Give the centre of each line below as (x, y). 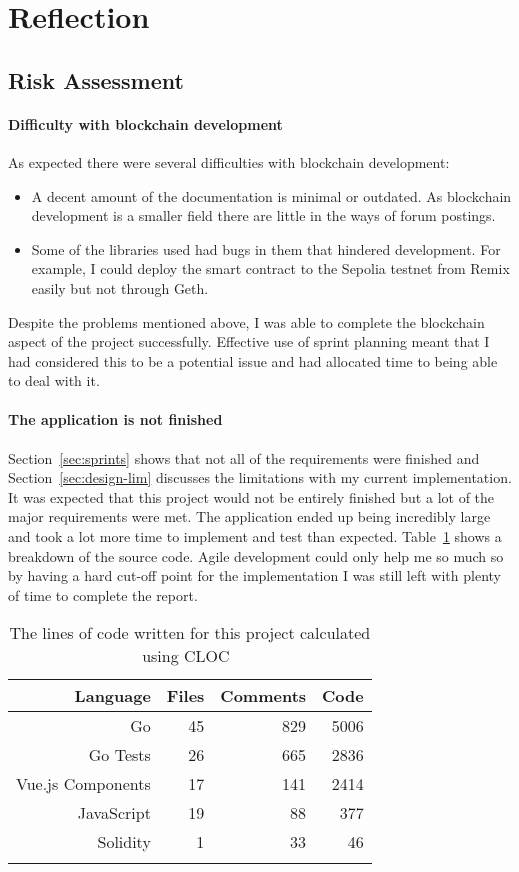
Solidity (124, 842)
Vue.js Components (83, 784)
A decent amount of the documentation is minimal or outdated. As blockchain (271, 195)
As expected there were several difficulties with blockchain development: (229, 161)
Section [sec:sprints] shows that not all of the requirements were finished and (244, 457)
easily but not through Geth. (120, 287)
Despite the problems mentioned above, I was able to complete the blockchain (246, 321)
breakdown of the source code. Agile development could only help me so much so (256, 555)
